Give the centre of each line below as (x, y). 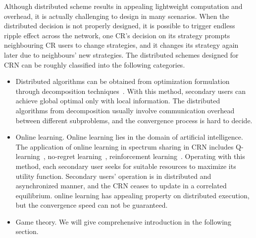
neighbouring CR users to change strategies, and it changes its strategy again (121, 45)
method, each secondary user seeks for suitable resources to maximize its (126, 166)
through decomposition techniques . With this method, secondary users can (130, 91)
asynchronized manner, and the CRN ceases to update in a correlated (121, 186)
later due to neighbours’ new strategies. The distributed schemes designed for (121, 54)
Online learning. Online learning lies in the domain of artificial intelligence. (129, 137)
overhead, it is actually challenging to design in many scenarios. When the (117, 16)
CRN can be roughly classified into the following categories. (95, 64)
